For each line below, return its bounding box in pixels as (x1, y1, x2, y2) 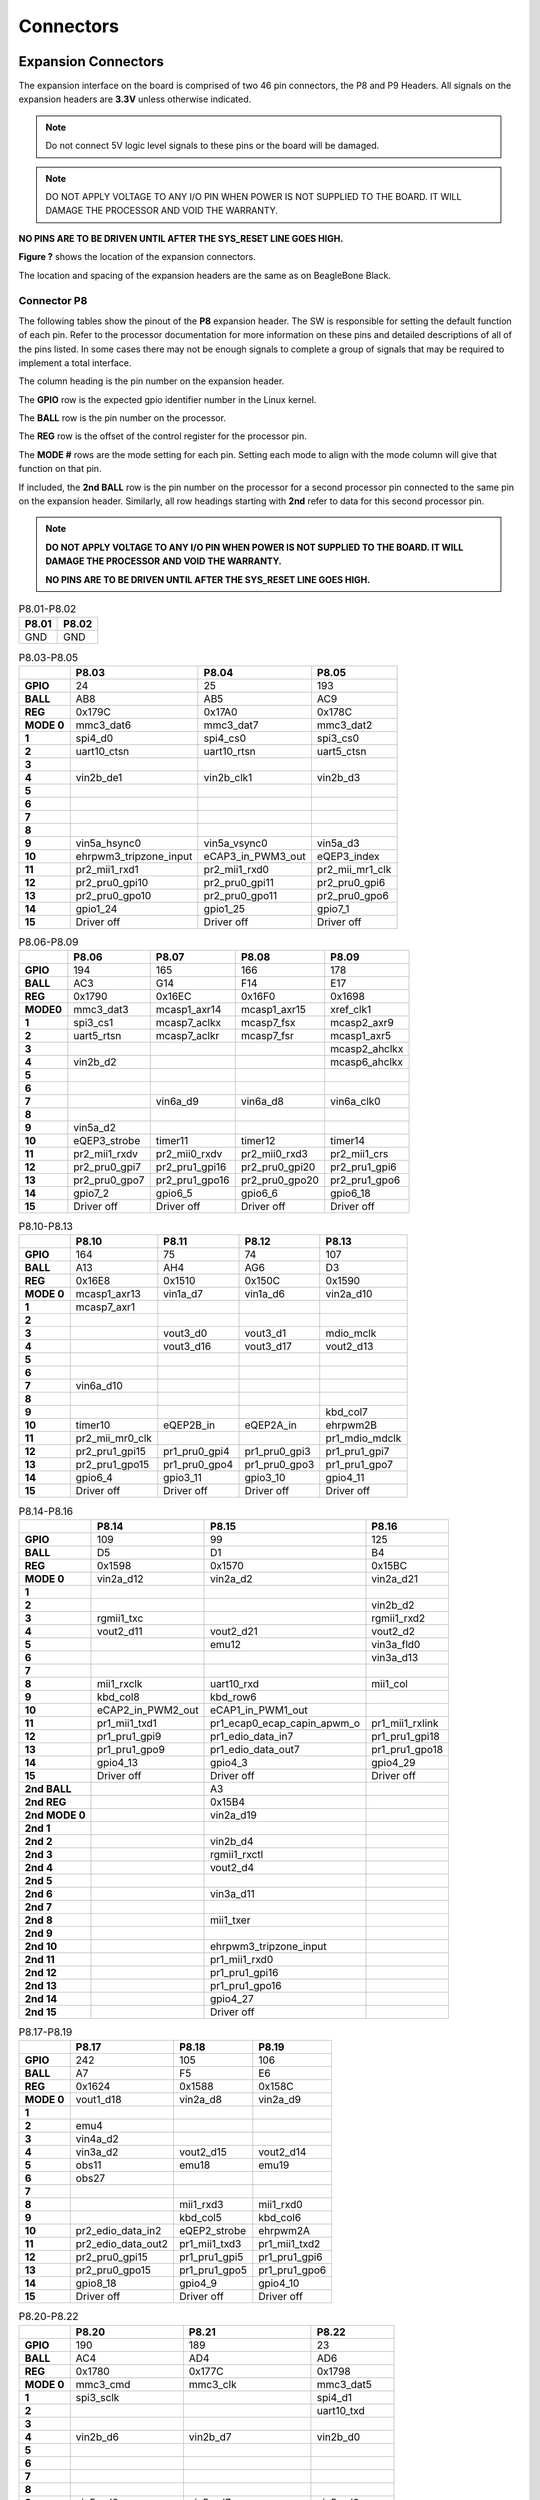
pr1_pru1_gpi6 (258, 2250, 324, 2264)
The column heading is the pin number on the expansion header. (18, 375, 285, 387)
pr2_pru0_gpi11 (203, 875, 274, 889)
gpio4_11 (325, 1471, 365, 1485)
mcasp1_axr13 (75, 1287, 142, 1301)
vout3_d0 (163, 1326, 208, 1340)
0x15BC (371, 1558, 408, 1572)
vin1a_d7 (163, 1287, 204, 1301)
